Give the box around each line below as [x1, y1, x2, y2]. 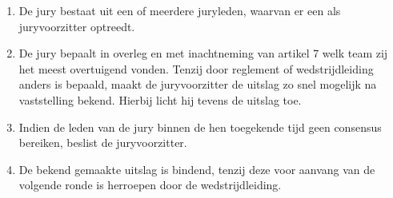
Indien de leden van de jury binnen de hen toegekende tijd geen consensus [18, 118, 382, 135]
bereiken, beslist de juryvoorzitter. [18, 134, 187, 151]
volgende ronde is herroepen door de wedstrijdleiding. [18, 176, 282, 193]
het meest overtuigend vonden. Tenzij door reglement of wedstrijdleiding [18, 60, 374, 77]
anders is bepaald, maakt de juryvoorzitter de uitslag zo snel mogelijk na [18, 76, 377, 93]
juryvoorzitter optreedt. [18, 18, 135, 34]
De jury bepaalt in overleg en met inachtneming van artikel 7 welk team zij [18, 45, 388, 61]
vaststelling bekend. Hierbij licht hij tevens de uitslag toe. [18, 91, 302, 108]
